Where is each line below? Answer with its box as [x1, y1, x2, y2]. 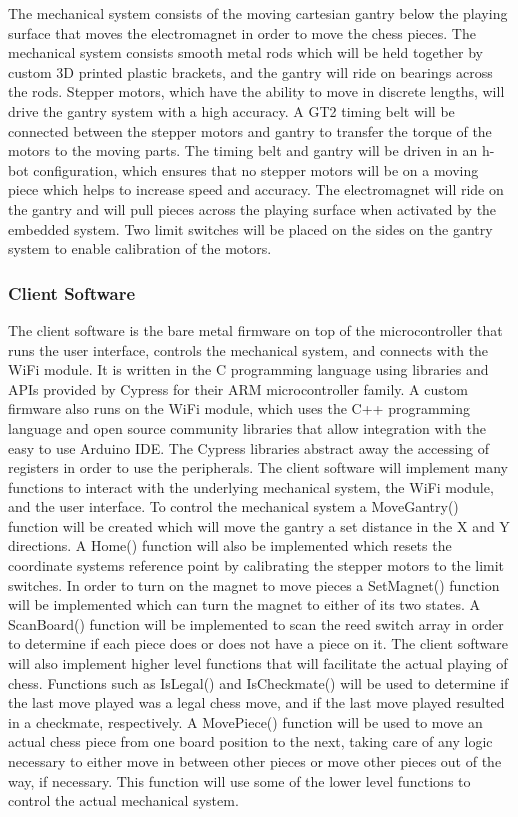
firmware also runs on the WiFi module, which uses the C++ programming [8, 398, 470, 419]
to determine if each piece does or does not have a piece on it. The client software [8, 633, 508, 654]
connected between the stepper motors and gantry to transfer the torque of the [8, 120, 492, 141]
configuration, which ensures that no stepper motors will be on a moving [33, 159, 479, 180]
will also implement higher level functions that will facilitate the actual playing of [8, 653, 508, 674]
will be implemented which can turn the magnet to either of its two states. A [8, 594, 480, 615]
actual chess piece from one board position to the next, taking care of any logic [8, 731, 493, 752]
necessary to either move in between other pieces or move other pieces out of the [8, 751, 502, 771]
